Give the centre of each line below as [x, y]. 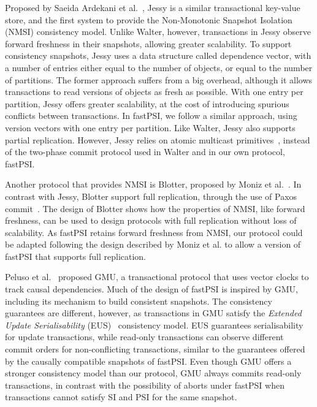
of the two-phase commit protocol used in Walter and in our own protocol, [145, 152]
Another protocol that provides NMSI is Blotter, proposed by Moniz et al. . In [153, 184]
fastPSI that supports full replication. [76, 256]
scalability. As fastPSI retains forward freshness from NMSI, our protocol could [154, 232]
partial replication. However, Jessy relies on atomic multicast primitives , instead [158, 139]
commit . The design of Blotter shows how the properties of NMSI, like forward [155, 208]
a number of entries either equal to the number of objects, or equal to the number [159, 67]
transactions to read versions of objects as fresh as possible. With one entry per [154, 92]
